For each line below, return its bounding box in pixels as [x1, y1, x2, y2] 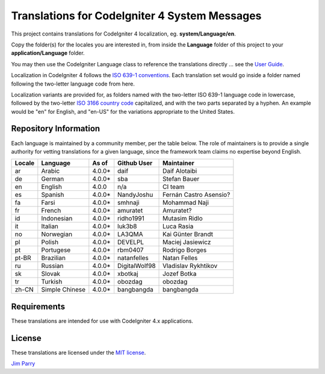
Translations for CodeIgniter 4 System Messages [11, 9, 262, 22]
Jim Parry [11, 360, 36, 367]
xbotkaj [117, 270, 138, 278]
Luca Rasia [162, 222, 194, 231]
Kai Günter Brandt [162, 230, 214, 238]
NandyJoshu [117, 190, 153, 199]
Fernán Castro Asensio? [162, 190, 231, 199]
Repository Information [11, 123, 101, 134]
